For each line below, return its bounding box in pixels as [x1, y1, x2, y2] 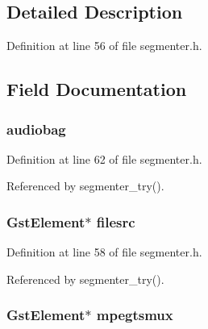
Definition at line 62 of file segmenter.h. [6, 150, 202, 167]
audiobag [6, 119, 66, 139]
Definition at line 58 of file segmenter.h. [6, 244, 202, 260]
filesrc [96, 211, 135, 231]
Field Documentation [6, 77, 187, 102]
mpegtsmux [96, 305, 173, 325]
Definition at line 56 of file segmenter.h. [6, 37, 202, 54]
